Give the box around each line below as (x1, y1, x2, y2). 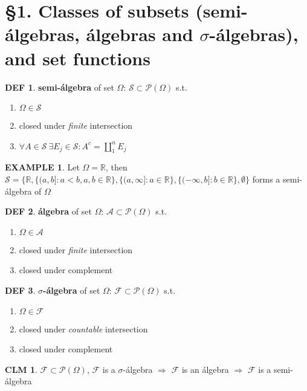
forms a (252, 173, 280, 186)
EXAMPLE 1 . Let (5, 161, 80, 173)
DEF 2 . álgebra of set (5, 205, 92, 218)
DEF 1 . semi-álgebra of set (5, 80, 114, 93)
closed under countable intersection (19, 322, 148, 335)
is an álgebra (181, 363, 229, 375)
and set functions (5, 45, 150, 70)
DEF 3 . (5, 284, 36, 297)
